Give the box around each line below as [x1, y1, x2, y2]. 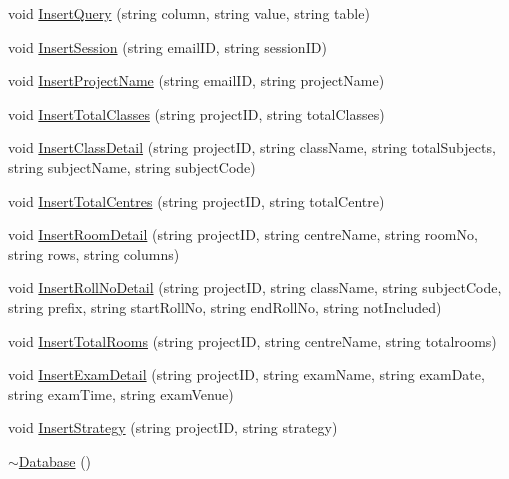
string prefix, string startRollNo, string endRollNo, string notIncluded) [8, 296, 442, 317]
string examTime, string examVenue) [8, 383, 234, 404]
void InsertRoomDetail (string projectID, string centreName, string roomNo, [8, 224, 478, 245]
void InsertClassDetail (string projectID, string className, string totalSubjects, [8, 137, 496, 158]
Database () [18, 450, 92, 471]
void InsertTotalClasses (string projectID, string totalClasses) [8, 103, 385, 124]
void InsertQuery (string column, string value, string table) [8, 3, 370, 23]
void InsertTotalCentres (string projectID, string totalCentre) [8, 190, 385, 211]
